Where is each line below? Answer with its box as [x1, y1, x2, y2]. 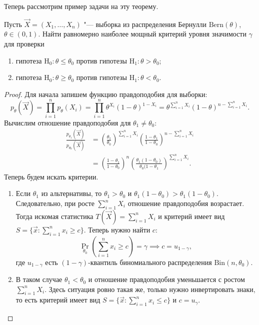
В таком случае [15, 274, 62, 284]
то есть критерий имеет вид [15, 294, 100, 305]
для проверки [4, 38, 44, 48]
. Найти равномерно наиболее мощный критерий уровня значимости [38, 28, 246, 39]
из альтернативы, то [41, 188, 102, 198]
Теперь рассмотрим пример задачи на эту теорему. [4, 1, 158, 11]
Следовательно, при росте [15, 198, 94, 208]
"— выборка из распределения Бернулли [83, 18, 206, 29]
